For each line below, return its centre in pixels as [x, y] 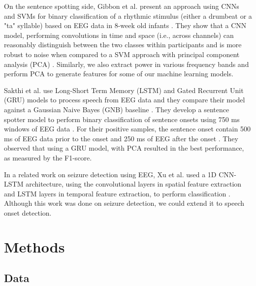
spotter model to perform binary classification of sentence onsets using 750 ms [122, 119]
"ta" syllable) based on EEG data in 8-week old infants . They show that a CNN [125, 25]
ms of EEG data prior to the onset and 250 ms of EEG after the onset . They [121, 138]
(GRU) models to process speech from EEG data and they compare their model [125, 100]
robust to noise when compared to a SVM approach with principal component [122, 54]
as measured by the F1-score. [48, 157]
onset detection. [28, 212]
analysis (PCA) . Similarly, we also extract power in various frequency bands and [127, 64]
